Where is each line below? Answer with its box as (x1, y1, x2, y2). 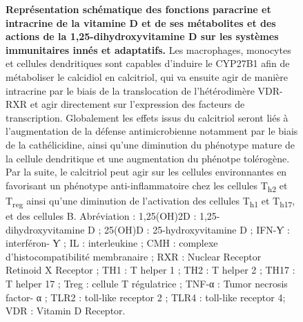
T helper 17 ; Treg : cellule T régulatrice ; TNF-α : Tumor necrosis (6, 276, 288, 290)
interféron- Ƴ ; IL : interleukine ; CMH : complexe (6, 236, 218, 250)
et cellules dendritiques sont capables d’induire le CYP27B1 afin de (6, 56, 290, 70)
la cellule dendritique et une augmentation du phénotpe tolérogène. (6, 151, 290, 165)
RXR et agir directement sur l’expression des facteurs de (6, 97, 245, 111)
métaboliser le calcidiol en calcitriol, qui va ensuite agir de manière (6, 69, 289, 84)
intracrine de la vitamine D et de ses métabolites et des (6, 15, 276, 30)
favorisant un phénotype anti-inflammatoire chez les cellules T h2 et (6, 178, 288, 194)
